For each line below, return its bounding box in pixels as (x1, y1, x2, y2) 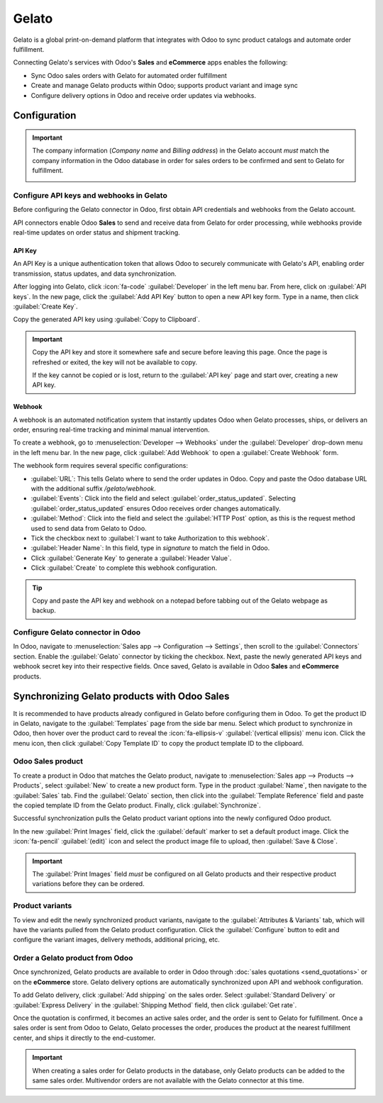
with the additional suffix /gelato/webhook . (30, 484, 156, 493)
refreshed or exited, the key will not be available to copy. (32, 358, 198, 366)
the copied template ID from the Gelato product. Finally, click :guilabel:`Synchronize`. (13, 801, 262, 810)
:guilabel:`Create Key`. (13, 302, 78, 310)
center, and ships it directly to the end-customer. (13, 1034, 156, 1042)
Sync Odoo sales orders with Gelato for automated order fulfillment (30, 71, 227, 79)
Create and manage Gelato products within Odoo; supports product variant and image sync (30, 82, 298, 90)
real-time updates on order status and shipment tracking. (13, 228, 180, 237)
